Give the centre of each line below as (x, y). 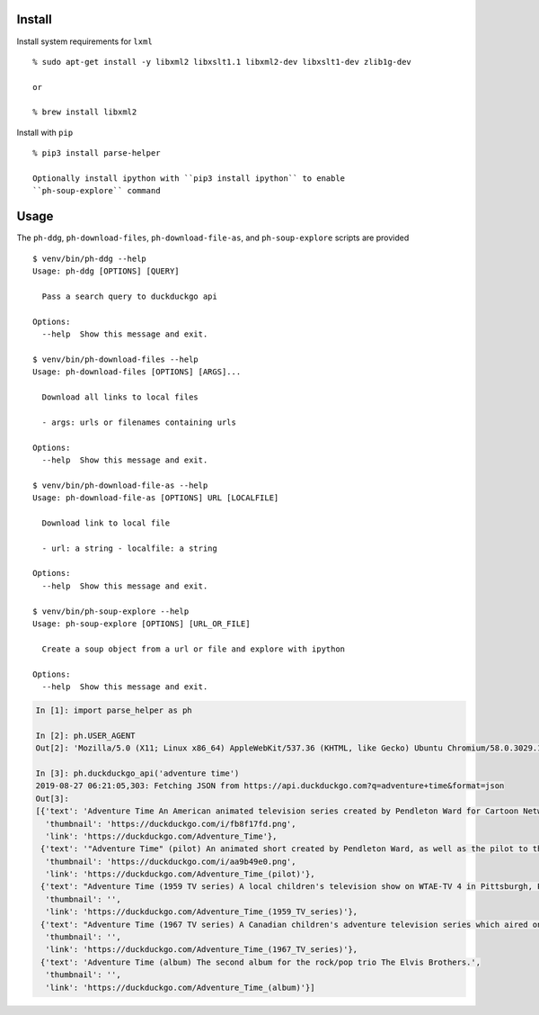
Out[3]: (52, 798)
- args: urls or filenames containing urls (139, 422)
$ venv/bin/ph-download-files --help (116, 359)
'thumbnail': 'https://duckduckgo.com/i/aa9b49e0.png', (171, 861)
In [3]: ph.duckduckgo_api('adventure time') (137, 773)
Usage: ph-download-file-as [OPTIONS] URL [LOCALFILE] (156, 498)
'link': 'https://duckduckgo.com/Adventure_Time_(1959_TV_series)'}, (202, 912)
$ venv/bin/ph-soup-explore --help (111, 611)
